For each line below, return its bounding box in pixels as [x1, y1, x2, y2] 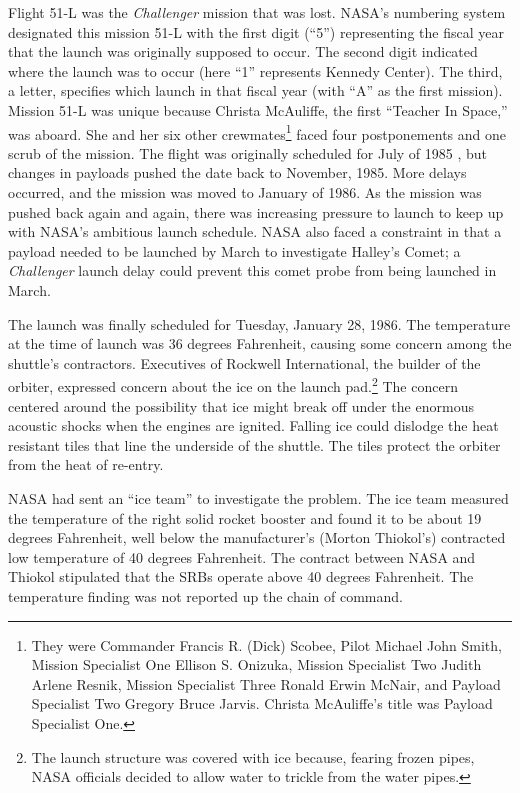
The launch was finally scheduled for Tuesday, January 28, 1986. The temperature [8, 313, 511, 334]
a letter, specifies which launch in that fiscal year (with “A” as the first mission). [8, 80, 503, 101]
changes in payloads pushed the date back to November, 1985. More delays [8, 162, 467, 183]
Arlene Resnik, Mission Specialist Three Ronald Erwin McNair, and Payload [31, 673, 501, 694]
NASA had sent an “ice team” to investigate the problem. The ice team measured [8, 487, 509, 508]
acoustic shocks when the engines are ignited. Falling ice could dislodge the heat [8, 415, 499, 436]
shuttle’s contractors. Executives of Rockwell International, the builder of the [8, 352, 481, 373]
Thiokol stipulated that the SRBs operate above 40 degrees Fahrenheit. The [8, 566, 474, 587]
